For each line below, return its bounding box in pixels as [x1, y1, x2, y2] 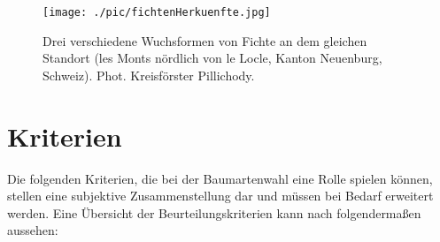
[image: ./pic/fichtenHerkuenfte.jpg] [42, 6, 271, 19]
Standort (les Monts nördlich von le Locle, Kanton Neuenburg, [42, 49, 382, 67]
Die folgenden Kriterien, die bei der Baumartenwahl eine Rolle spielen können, [7, 169, 433, 187]
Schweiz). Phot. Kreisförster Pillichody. [42, 65, 255, 84]
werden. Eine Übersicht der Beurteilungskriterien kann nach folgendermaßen [7, 203, 421, 222]
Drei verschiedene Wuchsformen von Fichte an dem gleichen [42, 31, 367, 49]
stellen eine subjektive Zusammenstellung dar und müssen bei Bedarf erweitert [7, 186, 434, 205]
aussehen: [7, 221, 58, 239]
